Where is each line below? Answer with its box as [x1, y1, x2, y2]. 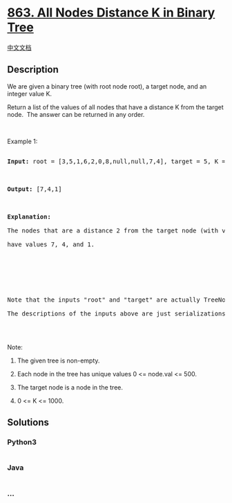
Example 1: [7, 137, 38, 145]
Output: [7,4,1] [7, 185, 62, 193]
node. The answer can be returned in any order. [7, 110, 145, 118]
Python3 [7, 437, 37, 447]
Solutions [7, 417, 50, 428]
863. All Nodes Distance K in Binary [7, 5, 215, 21]
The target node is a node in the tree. [17, 383, 123, 392]
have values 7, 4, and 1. [7, 240, 95, 248]
